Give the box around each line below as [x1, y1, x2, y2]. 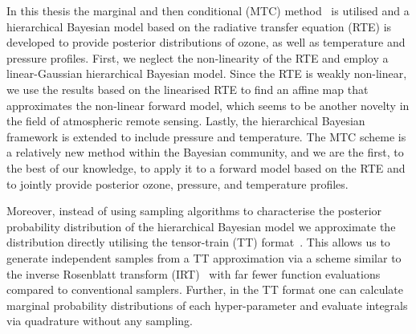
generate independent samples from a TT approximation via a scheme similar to [6, 249, 402, 266]
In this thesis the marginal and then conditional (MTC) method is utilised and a [6, 2, 410, 18]
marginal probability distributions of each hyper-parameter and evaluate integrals [6, 296, 408, 313]
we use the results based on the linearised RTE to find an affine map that [6, 80, 369, 97]
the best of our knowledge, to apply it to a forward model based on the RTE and [6, 159, 406, 176]
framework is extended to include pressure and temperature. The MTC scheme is [6, 128, 406, 145]
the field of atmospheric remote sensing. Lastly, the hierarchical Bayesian [6, 112, 365, 129]
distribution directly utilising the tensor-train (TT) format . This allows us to [6, 234, 390, 250]
